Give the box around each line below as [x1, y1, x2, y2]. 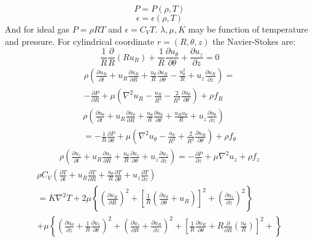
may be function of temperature [188, 23, 309, 35]
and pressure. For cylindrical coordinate [5, 34, 155, 47]
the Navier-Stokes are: [212, 34, 296, 47]
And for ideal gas [5, 23, 70, 35]
